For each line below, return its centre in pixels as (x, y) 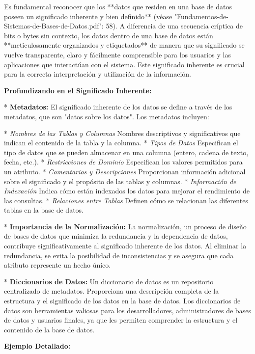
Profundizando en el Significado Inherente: (78, 90)
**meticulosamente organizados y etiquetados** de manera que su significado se (124, 45)
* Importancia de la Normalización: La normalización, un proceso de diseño (125, 226)
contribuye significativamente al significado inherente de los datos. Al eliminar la (125, 246)
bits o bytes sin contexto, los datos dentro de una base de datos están (109, 35)
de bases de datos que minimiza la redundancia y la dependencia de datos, (116, 236)
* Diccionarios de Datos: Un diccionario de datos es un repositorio (109, 281)
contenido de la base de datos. (49, 329)
